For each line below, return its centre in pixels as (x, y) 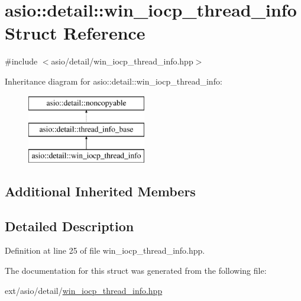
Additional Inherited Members (100, 191)
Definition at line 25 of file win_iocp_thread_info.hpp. (105, 250)
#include (21, 61)
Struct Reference (75, 33)
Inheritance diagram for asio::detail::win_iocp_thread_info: (114, 81)
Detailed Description (69, 226)
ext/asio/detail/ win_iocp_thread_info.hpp (84, 290)
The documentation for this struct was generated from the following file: (136, 271)
